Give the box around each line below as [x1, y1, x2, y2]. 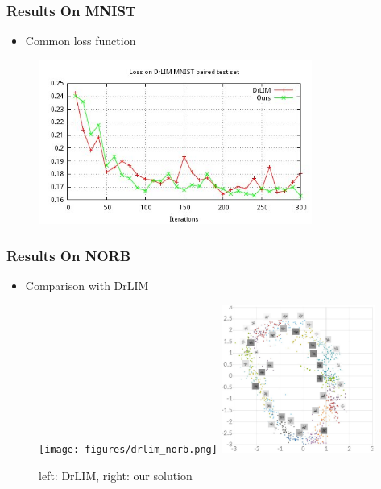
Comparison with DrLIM [25, 277, 149, 294]
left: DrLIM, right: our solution [39, 466, 193, 483]
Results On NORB [6, 245, 131, 265]
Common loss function [25, 32, 136, 49]
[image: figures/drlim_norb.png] [39, 444, 217, 455]
